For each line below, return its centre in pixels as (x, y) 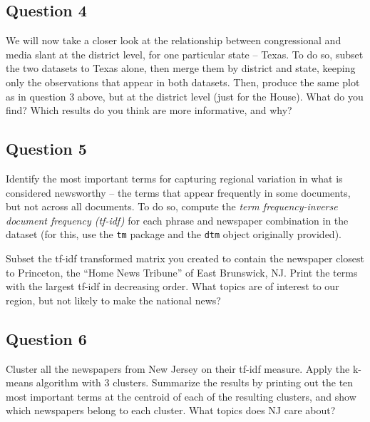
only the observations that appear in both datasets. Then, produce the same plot (183, 82)
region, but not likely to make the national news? (113, 300)
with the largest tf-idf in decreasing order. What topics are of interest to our (173, 286)
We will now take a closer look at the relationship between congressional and (174, 40)
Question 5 (46, 149)
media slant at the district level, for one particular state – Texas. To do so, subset (185, 54)
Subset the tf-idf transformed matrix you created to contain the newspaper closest (185, 258)
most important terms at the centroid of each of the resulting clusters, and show (181, 396)
